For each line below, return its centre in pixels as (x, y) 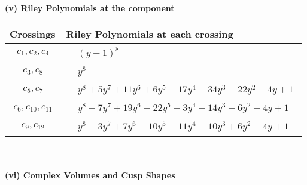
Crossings (33, 33)
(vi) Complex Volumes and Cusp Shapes (90, 175)
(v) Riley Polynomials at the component (90, 8)
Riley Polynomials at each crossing (150, 33)
